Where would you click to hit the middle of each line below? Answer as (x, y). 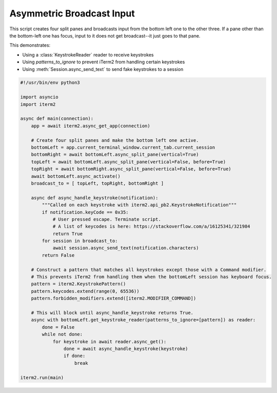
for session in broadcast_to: (80, 241)
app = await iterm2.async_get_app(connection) (91, 126)
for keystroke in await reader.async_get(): (110, 341)
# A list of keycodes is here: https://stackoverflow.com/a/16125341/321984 (152, 227)
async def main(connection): (57, 119)
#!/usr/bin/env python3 (50, 83)
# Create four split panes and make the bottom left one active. (115, 140)
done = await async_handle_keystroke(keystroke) (126, 349)
